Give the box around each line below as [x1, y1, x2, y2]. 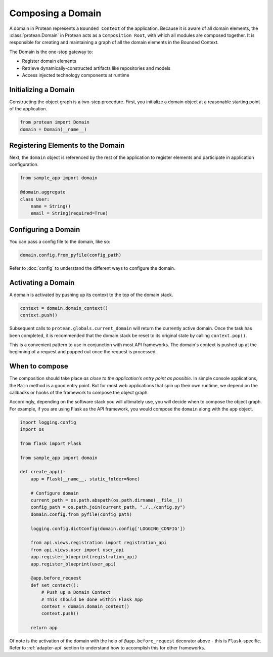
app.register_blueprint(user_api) [30, 561, 116, 567]
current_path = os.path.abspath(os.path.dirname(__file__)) [30, 498, 183, 503]
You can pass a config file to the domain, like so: [9, 238, 111, 244]
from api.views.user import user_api [30, 547, 124, 553]
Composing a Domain [9, 8, 102, 19]
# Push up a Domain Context [41, 590, 111, 595]
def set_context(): [30, 582, 79, 588]
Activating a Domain [9, 278, 75, 287]
